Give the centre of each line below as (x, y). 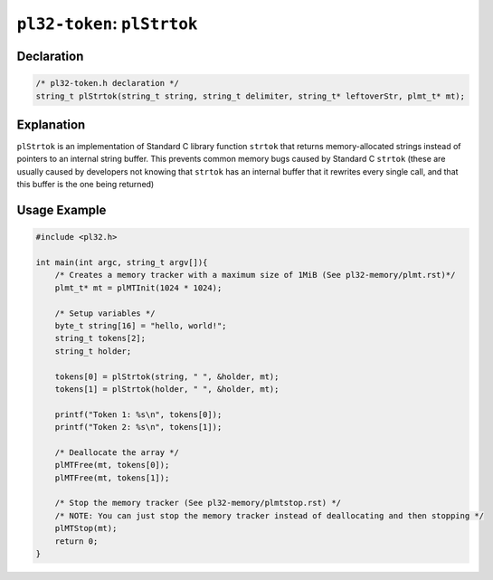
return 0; (76, 541)
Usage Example (62, 210)
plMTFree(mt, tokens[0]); (112, 465)
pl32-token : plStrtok (107, 24)
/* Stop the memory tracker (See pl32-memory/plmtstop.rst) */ (198, 503)
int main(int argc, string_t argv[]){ (122, 262)
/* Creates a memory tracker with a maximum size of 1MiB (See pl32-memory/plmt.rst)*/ (255, 275)
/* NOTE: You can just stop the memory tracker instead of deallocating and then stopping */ (269, 515)
